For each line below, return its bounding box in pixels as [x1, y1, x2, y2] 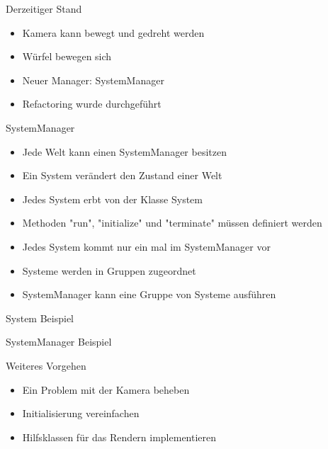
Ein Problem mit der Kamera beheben [22, 382, 190, 397]
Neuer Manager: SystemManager [22, 72, 164, 87]
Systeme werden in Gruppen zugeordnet [22, 263, 196, 278]
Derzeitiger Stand [6, 1, 82, 16]
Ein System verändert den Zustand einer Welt [22, 168, 222, 183]
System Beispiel [6, 310, 74, 325]
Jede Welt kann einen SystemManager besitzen [22, 144, 227, 159]
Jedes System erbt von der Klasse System [22, 191, 203, 206]
